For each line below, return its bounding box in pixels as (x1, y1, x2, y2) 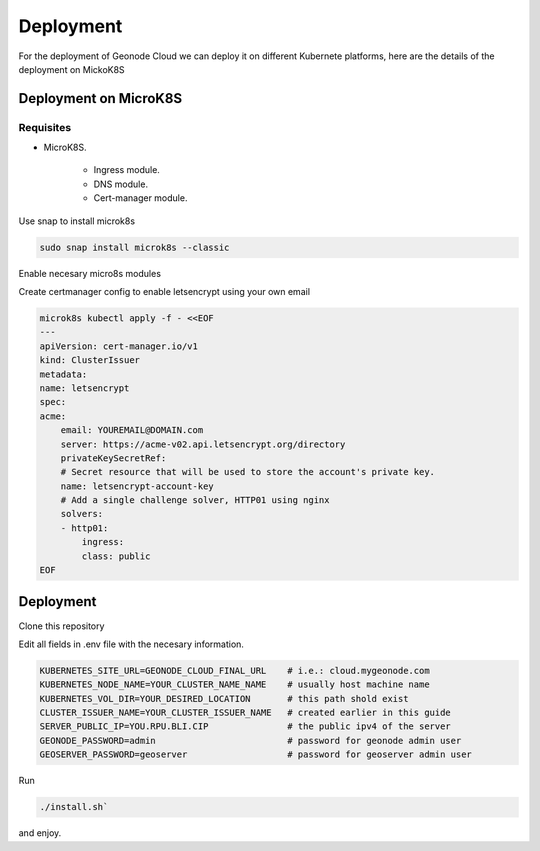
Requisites (18, 120, 72, 134)
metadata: (39, 368, 88, 380)
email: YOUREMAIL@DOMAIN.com (60, 425, 204, 436)
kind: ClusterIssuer (39, 355, 140, 366)
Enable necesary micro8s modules (18, 267, 162, 279)
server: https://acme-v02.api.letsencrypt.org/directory (60, 438, 346, 450)
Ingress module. (93, 164, 160, 176)
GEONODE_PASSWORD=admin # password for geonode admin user (39, 735, 462, 746)
